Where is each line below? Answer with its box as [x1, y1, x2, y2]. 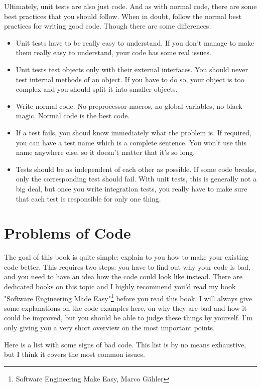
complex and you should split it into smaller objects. [16, 84, 178, 94]
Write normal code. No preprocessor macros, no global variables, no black [16, 100, 242, 111]
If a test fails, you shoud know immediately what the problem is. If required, [16, 127, 251, 137]
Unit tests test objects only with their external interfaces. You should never [16, 64, 248, 74]
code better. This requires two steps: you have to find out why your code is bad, [4, 261, 250, 272]
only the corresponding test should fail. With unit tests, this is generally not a [16, 173, 257, 184]
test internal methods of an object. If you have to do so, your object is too [16, 74, 244, 84]
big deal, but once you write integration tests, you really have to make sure [16, 183, 247, 193]
